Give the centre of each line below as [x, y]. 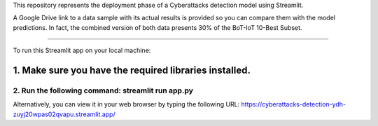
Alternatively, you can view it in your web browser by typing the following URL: [126, 104]
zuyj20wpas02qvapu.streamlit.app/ [64, 114]
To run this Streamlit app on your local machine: [82, 50]
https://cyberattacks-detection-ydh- [294, 104]
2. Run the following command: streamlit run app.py [103, 90]
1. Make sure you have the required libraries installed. [132, 70]
